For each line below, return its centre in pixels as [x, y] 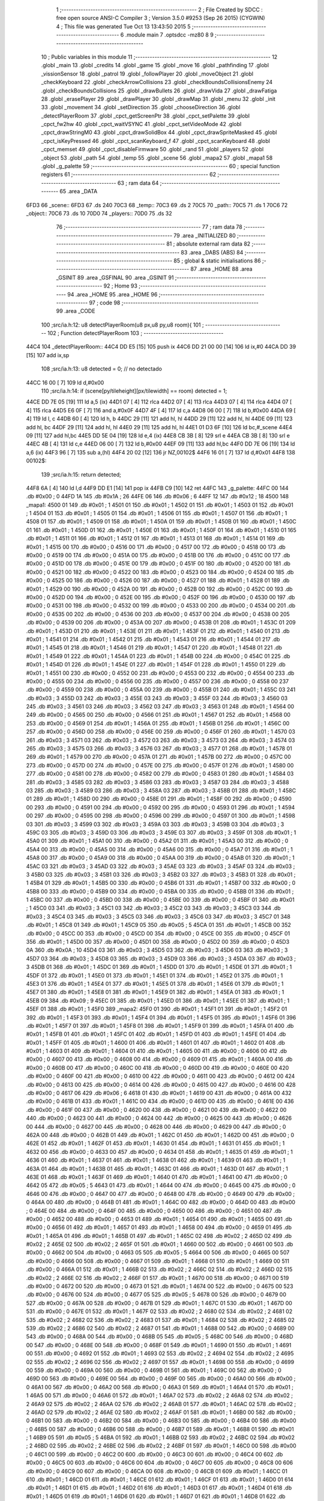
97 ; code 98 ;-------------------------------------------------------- [174, 303]
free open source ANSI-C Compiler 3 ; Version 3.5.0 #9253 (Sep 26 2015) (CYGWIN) [160, 18]
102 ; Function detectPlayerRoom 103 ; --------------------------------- [135, 333]
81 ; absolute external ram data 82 [208, 244]
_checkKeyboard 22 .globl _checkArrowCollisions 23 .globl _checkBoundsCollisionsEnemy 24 [157, 82]
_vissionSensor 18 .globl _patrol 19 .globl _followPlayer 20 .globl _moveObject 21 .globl [147, 74]
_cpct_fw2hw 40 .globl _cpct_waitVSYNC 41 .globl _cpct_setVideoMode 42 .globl [141, 124]
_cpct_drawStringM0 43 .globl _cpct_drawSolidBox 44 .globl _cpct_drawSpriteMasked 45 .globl [159, 133]
